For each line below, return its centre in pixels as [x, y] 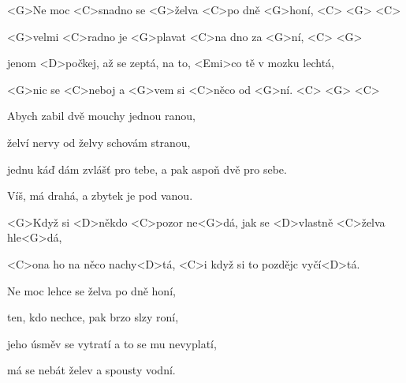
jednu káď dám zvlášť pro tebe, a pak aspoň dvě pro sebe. [147, 169]
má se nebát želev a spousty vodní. [91, 370]
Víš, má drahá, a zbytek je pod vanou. [100, 195]
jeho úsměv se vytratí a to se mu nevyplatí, [112, 343]
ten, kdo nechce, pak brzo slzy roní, [93, 317]
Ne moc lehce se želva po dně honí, [91, 290]
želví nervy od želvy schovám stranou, [99, 142]
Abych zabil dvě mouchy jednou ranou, [101, 116]
